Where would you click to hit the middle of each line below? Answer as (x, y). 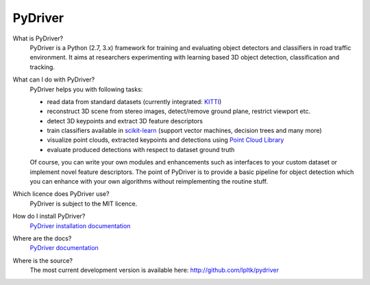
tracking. (42, 67)
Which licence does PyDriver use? (61, 194)
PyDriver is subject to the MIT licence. (84, 203)
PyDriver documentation (64, 248)
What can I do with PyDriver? (54, 79)
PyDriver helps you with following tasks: (86, 89)
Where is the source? (43, 260)
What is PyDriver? (38, 38)
